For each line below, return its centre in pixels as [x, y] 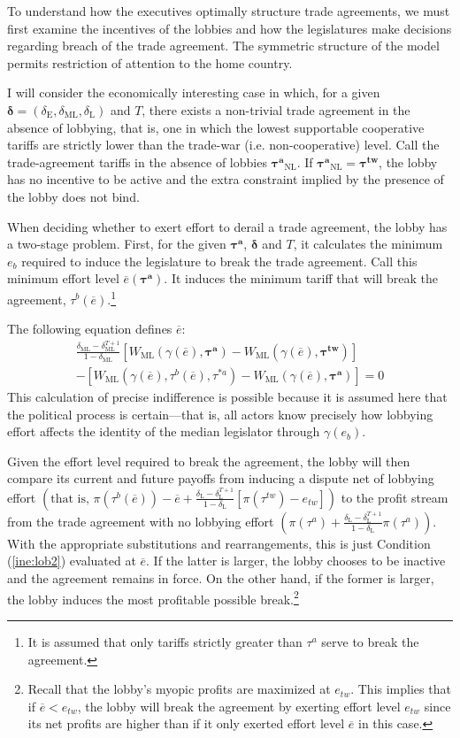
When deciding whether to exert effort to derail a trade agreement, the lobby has [227, 226]
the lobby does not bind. [73, 196]
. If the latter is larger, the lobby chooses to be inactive [296, 561]
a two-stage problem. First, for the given [117, 244]
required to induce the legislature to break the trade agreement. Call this [219, 261]
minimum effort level [63, 278]
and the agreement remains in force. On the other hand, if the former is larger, [221, 578]
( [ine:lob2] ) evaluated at [72, 561]
